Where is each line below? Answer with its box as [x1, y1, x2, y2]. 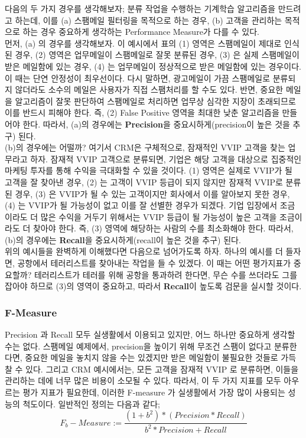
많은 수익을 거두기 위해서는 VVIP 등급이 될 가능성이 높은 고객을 [40, 210, 277, 223]
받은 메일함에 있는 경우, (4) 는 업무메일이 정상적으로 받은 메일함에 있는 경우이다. [5, 60, 301, 72]
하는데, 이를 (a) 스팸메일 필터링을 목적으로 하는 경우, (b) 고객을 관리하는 [15, 14, 282, 26]
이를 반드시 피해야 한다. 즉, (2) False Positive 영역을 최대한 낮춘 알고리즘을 [5, 106, 279, 119]
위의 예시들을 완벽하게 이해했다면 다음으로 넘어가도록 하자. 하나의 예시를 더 [5, 245, 283, 257]
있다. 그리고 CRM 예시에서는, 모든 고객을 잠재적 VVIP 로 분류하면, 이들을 [25, 362, 299, 375]
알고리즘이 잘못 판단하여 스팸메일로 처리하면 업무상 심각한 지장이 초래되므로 [15, 94, 296, 107]
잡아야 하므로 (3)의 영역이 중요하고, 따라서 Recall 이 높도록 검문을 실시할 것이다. [5, 280, 302, 292]
